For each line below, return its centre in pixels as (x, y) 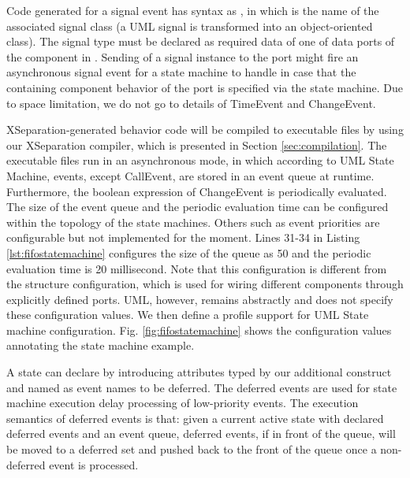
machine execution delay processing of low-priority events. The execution (183, 403)
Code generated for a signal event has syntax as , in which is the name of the (193, 10)
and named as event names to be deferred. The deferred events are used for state (202, 387)
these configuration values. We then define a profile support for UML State (188, 315)
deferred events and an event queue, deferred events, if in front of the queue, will (201, 434)
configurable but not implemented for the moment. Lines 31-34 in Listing (183, 237)
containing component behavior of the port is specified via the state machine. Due (205, 87)
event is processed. (94, 464)
